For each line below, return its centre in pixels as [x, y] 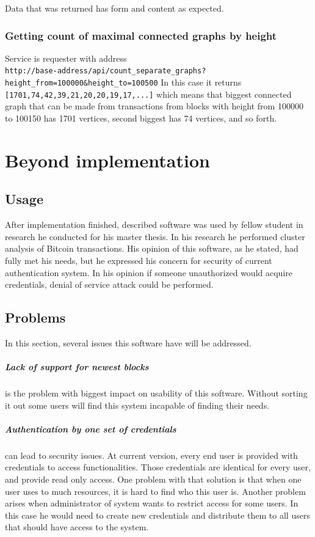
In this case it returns [201, 82]
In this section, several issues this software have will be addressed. [128, 342]
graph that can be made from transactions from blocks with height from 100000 [154, 106]
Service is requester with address [66, 58]
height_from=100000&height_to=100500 [81, 83]
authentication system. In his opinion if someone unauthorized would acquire [149, 272]
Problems [35, 317]
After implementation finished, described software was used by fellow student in [154, 225]
